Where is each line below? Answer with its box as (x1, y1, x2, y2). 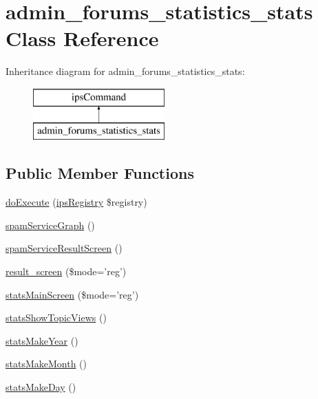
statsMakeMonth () (6, 356, 87, 371)
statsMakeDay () (6, 380, 76, 394)
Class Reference (6, 24, 159, 52)
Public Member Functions (6, 162, 194, 184)
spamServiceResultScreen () (6, 241, 123, 255)
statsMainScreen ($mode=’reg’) (6, 287, 139, 301)
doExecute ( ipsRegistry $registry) (6, 195, 147, 209)
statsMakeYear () (6, 333, 78, 347)
